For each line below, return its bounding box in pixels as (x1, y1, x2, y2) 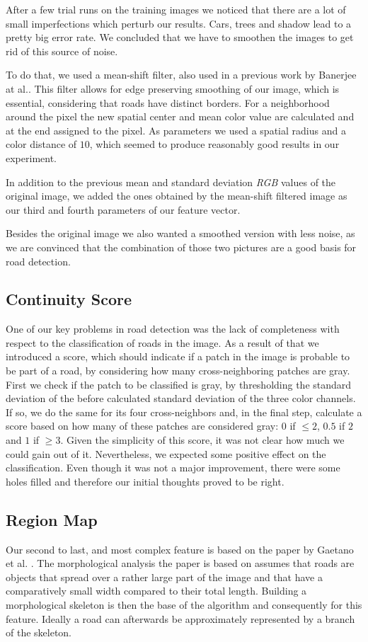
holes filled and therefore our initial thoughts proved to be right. (6, 474, 284, 488)
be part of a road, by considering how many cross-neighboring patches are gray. (6, 363, 350, 378)
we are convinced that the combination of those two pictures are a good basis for (6, 239, 357, 254)
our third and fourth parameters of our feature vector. (6, 202, 241, 217)
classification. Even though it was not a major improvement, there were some (6, 460, 340, 475)
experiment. (6, 150, 57, 165)
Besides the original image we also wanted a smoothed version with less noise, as (6, 226, 355, 241)
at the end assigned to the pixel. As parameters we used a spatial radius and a (6, 122, 346, 137)
